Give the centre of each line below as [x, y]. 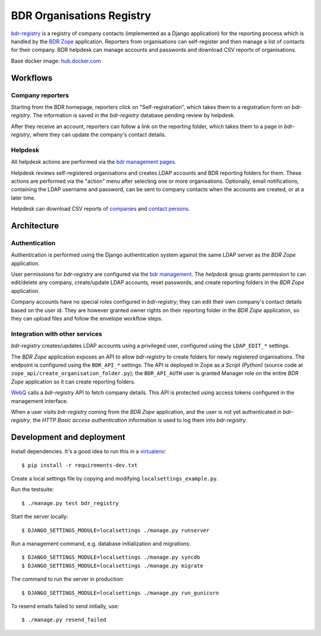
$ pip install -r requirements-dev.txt [80, 465]
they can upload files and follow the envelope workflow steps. [87, 319]
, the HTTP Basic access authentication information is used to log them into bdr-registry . [139, 420]
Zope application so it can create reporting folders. [73, 382]
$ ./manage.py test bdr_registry [70, 503]
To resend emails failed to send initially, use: [65, 606]
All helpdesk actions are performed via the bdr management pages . [94, 162]
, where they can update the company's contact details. [98, 135]
